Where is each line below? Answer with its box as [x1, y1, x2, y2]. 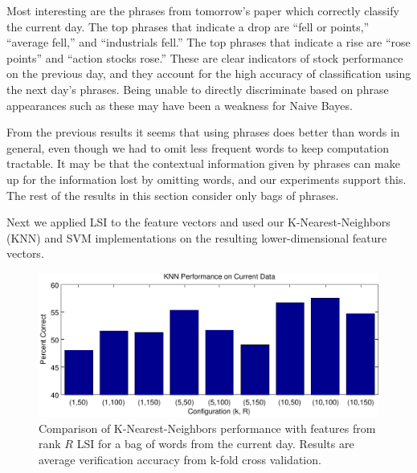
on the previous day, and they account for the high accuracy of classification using [6, 65, 411, 82]
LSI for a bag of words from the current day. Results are [76, 435, 354, 452]
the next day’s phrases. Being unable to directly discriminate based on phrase [6, 80, 389, 97]
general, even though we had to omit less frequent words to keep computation [6, 139, 389, 156]
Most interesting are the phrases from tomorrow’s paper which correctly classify [6, 2, 399, 18]
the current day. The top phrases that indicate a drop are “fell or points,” [6, 18, 370, 35]
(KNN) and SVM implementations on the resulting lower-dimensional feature [6, 229, 387, 246]
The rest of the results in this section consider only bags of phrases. [6, 186, 339, 203]
